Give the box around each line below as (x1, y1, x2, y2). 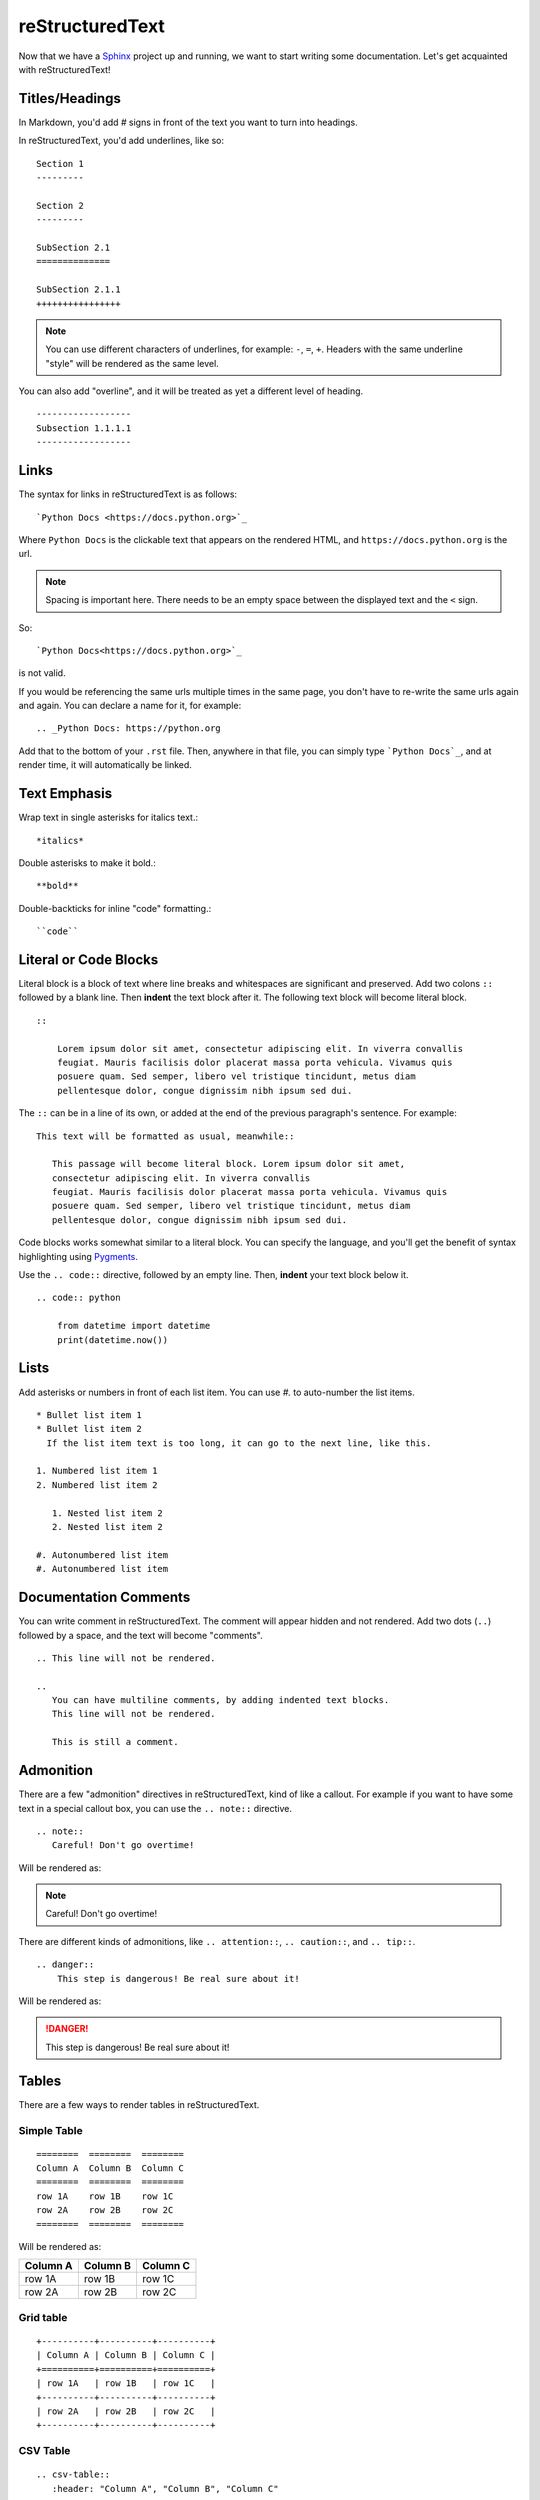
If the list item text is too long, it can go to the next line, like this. (46, 1437, 432, 1449)
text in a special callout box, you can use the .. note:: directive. (18, 1802, 292, 1814)
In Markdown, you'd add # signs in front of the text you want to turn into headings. (18, 116, 359, 128)
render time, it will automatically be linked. (18, 759, 192, 771)
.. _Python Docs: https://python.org (36, 723, 222, 734)
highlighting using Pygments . (18, 1250, 139, 1262)
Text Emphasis (18, 785, 113, 802)
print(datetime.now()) (56, 1334, 169, 1345)
